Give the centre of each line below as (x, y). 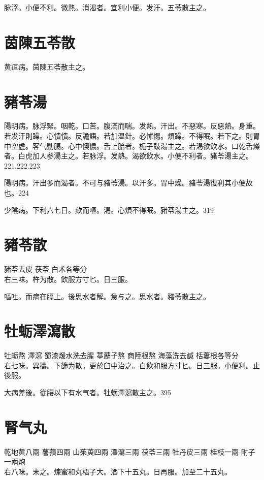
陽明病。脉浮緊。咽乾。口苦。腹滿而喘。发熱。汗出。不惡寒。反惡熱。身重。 (132, 126)
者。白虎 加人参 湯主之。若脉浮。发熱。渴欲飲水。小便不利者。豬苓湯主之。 (128, 156)
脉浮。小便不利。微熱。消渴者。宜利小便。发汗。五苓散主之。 (107, 7)
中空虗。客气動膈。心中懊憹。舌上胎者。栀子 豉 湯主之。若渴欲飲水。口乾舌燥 (132, 146)
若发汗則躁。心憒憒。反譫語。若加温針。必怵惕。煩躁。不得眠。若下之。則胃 (132, 136)
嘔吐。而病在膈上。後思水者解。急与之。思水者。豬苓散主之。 (107, 296)
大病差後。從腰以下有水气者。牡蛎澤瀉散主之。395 (88, 392)
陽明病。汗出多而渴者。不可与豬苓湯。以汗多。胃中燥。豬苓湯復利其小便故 (128, 183)
